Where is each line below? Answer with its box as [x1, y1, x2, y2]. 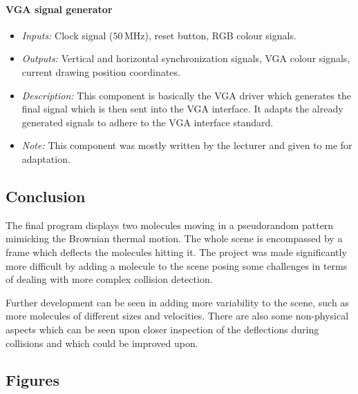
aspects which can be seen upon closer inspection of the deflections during [6, 322, 319, 336]
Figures [6, 369, 59, 391]
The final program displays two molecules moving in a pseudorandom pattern [6, 217, 334, 232]
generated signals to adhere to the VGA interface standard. [21, 115, 274, 129]
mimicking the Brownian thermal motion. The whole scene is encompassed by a [6, 231, 343, 246]
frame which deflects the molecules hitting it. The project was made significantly [6, 244, 347, 259]
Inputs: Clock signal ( [21, 28, 113, 42]
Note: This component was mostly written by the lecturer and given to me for [21, 138, 352, 152]
